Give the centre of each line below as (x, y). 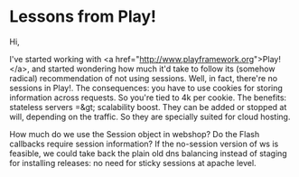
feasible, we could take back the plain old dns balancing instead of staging (148, 153)
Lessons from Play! (83, 17)
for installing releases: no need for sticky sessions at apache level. (133, 163)
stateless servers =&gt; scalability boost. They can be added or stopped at (148, 107)
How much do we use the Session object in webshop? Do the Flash (135, 134)
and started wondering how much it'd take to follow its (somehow (153, 69)
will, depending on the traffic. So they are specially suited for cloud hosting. (150, 116)
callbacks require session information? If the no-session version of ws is (144, 144)
